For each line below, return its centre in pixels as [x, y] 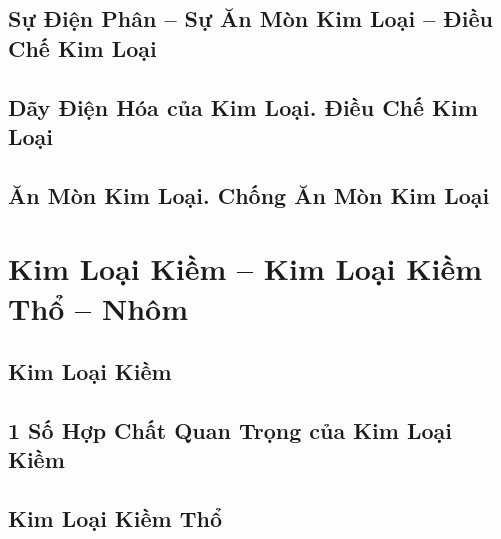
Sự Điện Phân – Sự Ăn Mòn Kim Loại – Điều [250, 18]
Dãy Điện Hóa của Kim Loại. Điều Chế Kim [243, 106]
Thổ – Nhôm [98, 307]
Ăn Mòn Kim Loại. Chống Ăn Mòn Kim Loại [249, 194]
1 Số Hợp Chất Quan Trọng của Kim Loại [230, 429]
